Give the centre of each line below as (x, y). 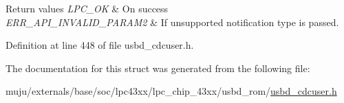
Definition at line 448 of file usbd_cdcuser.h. (100, 45)
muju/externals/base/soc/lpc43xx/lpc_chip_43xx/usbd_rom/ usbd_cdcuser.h (171, 91)
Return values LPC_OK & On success (87, 8)
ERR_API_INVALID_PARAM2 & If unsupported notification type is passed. (172, 22)
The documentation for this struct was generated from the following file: (158, 68)
